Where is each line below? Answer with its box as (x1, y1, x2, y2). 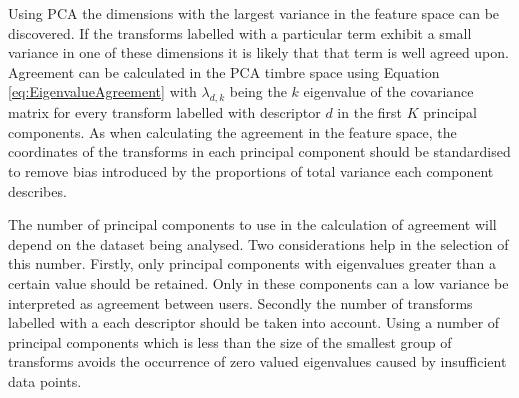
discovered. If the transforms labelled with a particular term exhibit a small (8, 22, 472, 43)
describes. (8, 180, 67, 201)
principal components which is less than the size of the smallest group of (8, 331, 452, 352)
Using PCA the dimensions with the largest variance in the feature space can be (8, 3, 500, 23)
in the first (337, 102, 403, 123)
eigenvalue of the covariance (303, 81, 474, 102)
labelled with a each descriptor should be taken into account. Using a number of (8, 312, 500, 333)
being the (229, 81, 287, 102)
